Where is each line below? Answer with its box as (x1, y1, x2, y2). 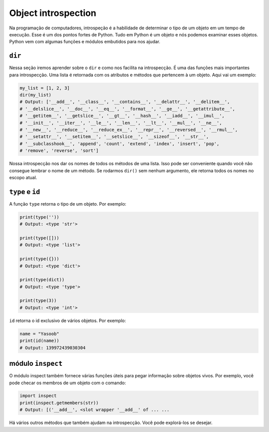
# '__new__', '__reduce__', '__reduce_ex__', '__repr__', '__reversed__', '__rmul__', (19, 127, 238, 132)
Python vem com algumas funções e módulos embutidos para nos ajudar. (9, 39, 160, 45)
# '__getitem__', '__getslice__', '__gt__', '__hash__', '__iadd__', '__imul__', (19, 113, 225, 119)
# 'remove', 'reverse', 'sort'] (19, 148, 99, 154)
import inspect (19, 393, 57, 399)
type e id (9, 187, 40, 196)
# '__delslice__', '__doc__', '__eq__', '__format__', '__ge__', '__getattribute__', (19, 106, 235, 111)
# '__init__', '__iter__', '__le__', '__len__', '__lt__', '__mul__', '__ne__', (19, 120, 222, 125)
